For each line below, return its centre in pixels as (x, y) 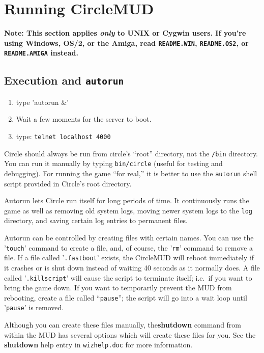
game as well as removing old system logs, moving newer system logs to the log (128, 210)
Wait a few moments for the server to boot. (84, 119)
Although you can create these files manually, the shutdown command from (123, 325)
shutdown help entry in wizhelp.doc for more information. (98, 345)
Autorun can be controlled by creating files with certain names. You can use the (129, 238)
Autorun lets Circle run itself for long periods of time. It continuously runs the (127, 200)
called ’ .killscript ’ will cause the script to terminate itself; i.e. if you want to (128, 277)
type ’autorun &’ (42, 102)
